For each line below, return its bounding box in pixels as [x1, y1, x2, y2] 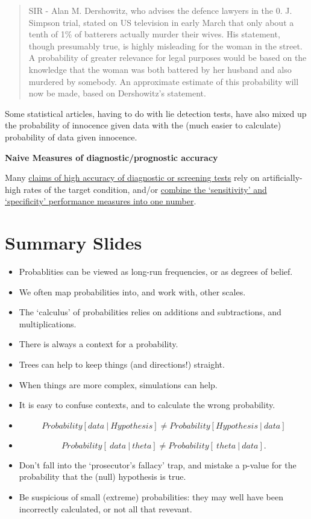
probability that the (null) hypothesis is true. [19, 470, 186, 483]
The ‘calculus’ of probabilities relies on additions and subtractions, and [19, 306, 281, 318]
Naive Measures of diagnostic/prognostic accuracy [5, 151, 218, 163]
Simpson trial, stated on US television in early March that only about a [28, 16, 294, 28]
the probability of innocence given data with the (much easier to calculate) [5, 119, 281, 131]
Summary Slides [5, 230, 142, 255]
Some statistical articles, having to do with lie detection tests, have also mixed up [5, 107, 307, 119]
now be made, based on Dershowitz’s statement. [28, 87, 206, 99]
